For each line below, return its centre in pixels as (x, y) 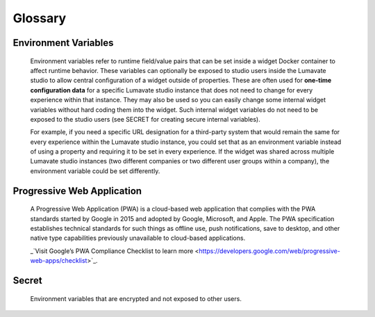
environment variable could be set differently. (95, 171)
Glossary (40, 18)
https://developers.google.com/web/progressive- (269, 251)
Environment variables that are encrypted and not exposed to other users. (136, 298)
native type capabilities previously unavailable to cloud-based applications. (138, 238)
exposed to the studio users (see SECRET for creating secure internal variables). (145, 119)
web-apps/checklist (59, 261)
